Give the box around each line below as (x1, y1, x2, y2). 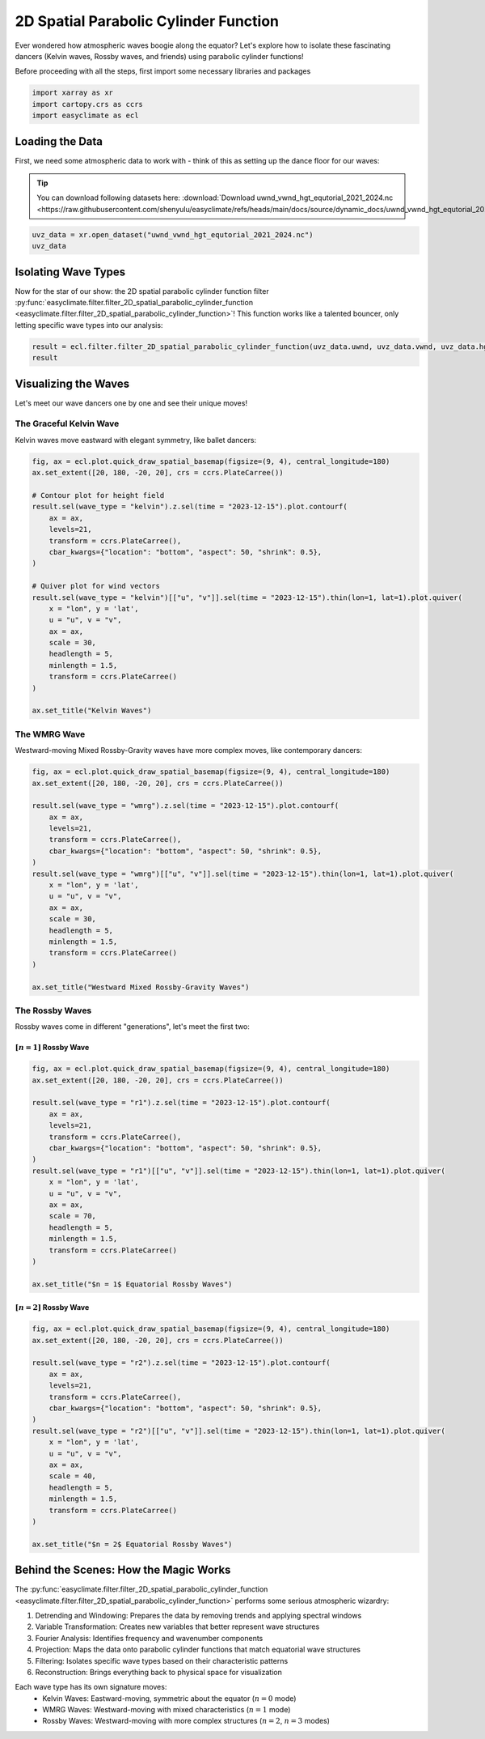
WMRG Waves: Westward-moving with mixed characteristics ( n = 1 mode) (42, 1705, 291, 1715)
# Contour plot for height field (32, 491, 165, 500)
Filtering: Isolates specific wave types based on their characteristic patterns (35, 1656, 289, 1665)
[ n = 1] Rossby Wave (15, 1043, 90, 1052)
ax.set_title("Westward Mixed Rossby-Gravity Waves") (32, 982, 250, 992)
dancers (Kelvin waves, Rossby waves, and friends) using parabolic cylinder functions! (15, 51, 304, 61)
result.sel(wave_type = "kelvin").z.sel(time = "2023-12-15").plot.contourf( (32, 502, 348, 512)
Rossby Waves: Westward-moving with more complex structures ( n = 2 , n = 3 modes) (42, 1716, 331, 1726)
